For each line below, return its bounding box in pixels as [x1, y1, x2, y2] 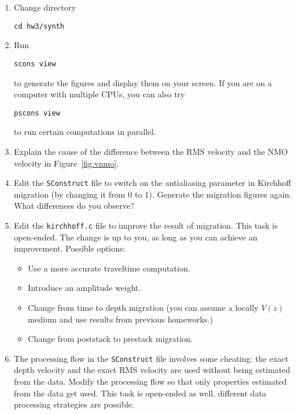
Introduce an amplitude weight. [28, 281, 141, 294]
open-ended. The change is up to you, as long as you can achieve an [13, 230, 257, 243]
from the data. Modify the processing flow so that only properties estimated [13, 375, 287, 388]
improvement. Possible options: [13, 242, 125, 254]
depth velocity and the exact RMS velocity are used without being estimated [13, 364, 291, 376]
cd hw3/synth [13, 22, 64, 30]
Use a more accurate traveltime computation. [28, 262, 190, 274]
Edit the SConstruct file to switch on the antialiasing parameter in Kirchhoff [13, 177, 291, 189]
